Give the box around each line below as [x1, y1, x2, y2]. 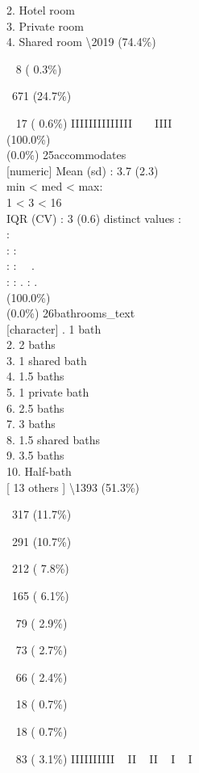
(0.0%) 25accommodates [6, 146, 126, 163]
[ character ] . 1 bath [6, 320, 102, 337]
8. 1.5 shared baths [6, 431, 101, 447]
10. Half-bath [6, 463, 72, 480]
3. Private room [6, 17, 84, 34]
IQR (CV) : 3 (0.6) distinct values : [6, 209, 181, 226]
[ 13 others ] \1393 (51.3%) [6, 478, 140, 495]
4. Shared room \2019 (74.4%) [6, 33, 156, 50]
